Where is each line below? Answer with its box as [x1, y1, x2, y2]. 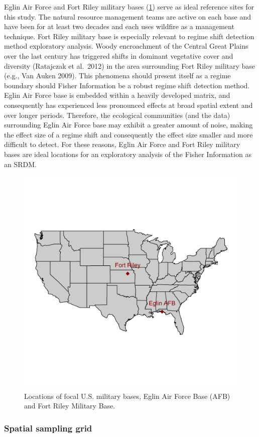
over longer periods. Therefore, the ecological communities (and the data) [4, 109, 230, 120]
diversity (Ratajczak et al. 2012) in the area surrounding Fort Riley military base [4, 60, 255, 71]
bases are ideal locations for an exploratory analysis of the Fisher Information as [4, 149, 251, 159]
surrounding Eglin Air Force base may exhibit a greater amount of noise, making [4, 119, 253, 130]
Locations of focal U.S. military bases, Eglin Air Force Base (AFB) [24, 390, 230, 401]
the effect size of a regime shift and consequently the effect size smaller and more [4, 129, 253, 139]
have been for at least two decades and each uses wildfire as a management [4, 21, 234, 32]
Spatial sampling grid [4, 421, 92, 434]
